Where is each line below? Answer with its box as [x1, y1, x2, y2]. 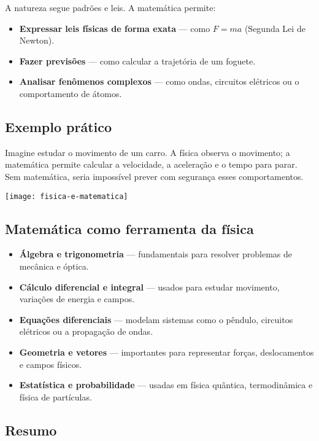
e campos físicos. [19, 357, 82, 370]
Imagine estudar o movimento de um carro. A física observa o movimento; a [5, 146, 290, 158]
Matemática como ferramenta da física [5, 219, 254, 238]
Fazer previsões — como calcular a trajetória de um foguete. [19, 54, 256, 67]
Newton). [19, 34, 55, 47]
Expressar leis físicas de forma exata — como [19, 21, 210, 34]
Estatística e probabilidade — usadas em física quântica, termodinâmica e [19, 378, 313, 391]
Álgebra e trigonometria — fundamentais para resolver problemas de [19, 248, 292, 260]
